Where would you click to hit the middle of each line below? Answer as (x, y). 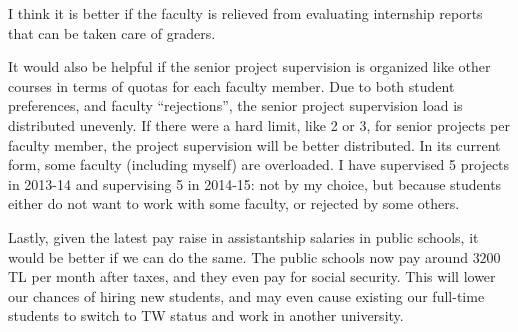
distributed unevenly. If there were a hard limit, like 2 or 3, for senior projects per (259, 124)
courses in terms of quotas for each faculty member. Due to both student (231, 85)
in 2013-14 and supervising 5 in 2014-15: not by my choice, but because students (255, 183)
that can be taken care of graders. (112, 32)
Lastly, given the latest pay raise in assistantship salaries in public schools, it (243, 236)
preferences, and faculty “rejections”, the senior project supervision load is (235, 105)
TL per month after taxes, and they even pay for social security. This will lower (252, 276)
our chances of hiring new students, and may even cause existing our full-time (246, 295)
